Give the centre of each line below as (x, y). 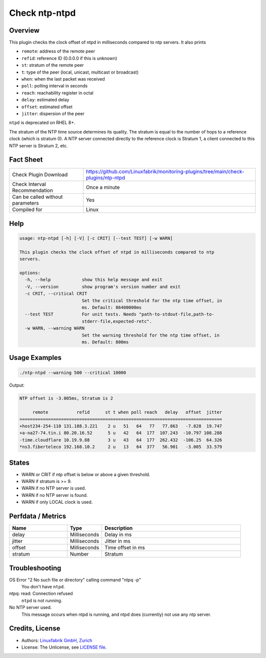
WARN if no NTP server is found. (55, 495)
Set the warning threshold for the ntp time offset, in (150, 335)
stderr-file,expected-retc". (117, 321)
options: (30, 273)
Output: (17, 385)
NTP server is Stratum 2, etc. (39, 145)
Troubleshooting (35, 568)
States (19, 462)
